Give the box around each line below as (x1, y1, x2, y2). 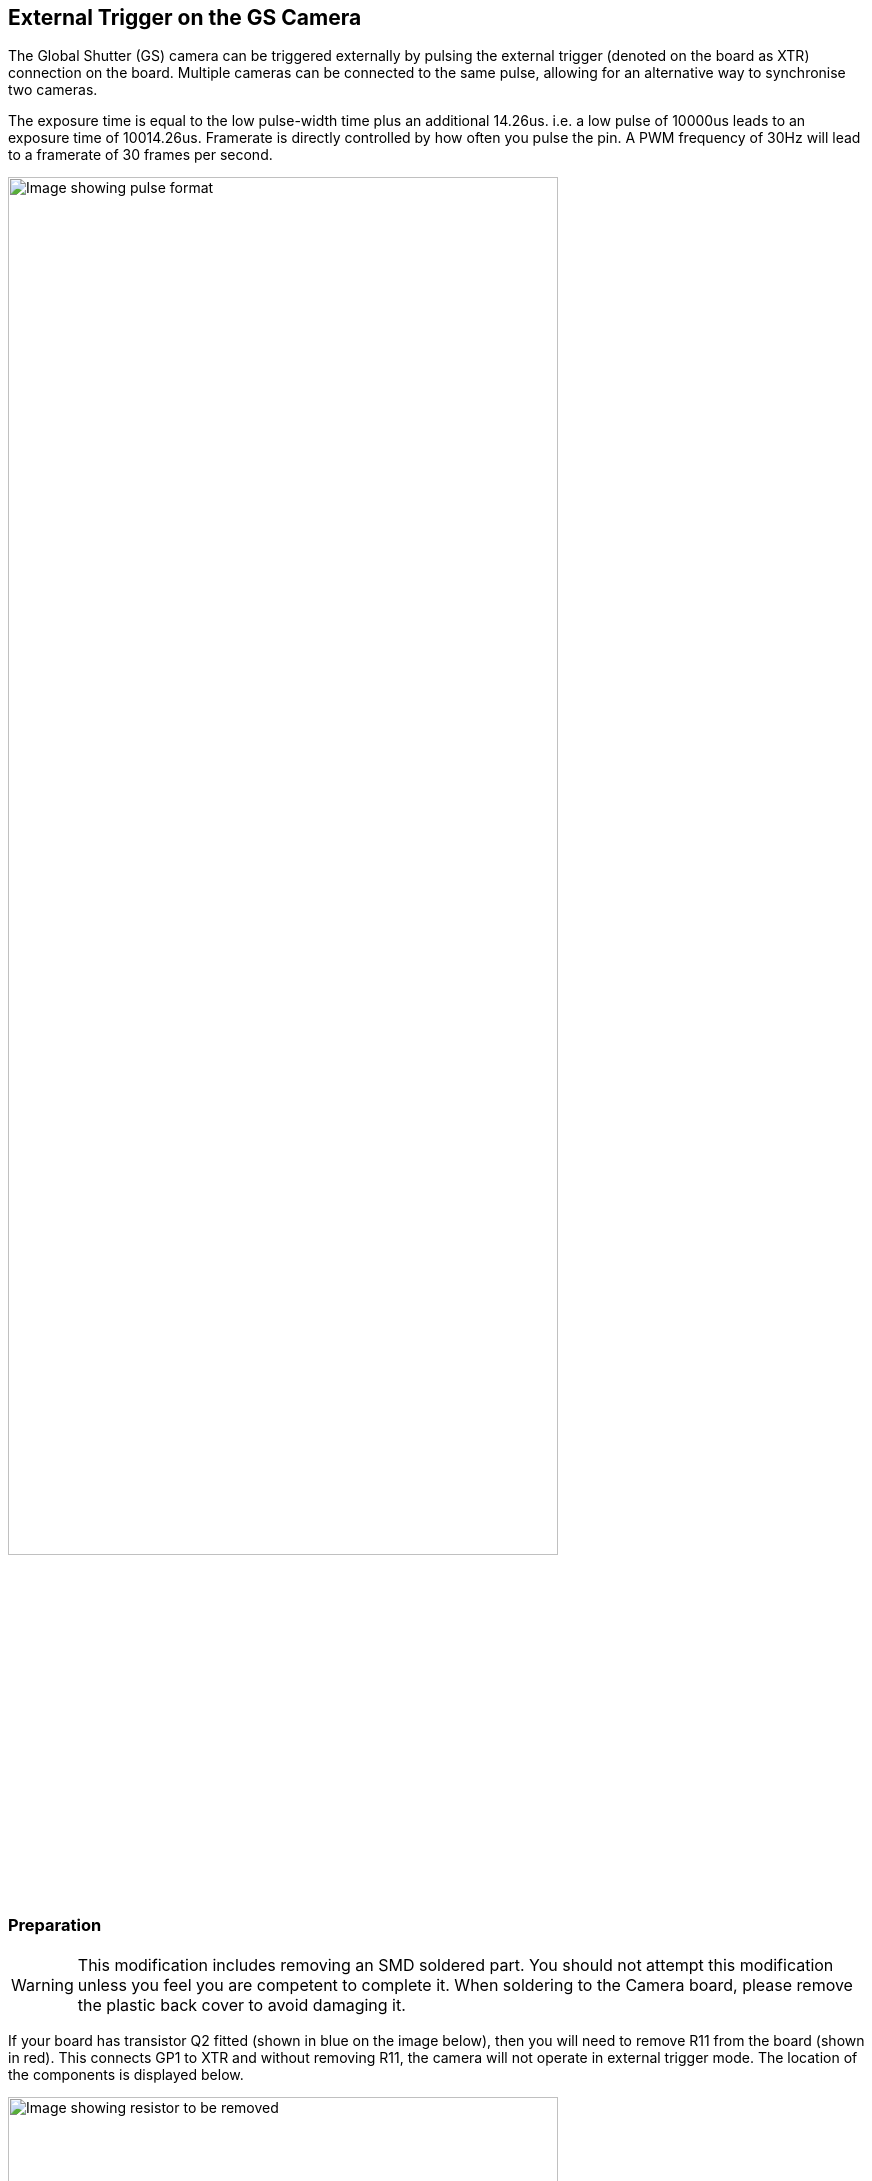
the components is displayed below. (8, 2065, 244, 2083)
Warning (11, 1974, 74, 1995)
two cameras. (8, 81, 98, 99)
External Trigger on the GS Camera (8, 5, 362, 30)
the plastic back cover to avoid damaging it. (77, 1994, 406, 2015)
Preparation (8, 1915, 102, 1936)
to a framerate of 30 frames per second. (8, 146, 273, 164)
